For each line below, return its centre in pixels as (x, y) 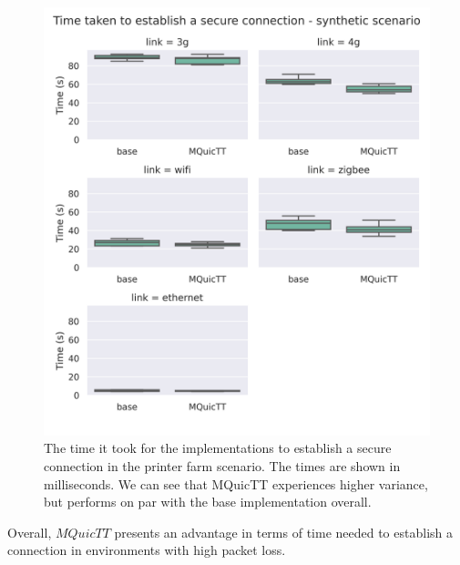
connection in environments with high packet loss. (147, 550)
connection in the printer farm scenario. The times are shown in (222, 466)
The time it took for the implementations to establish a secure (218, 448)
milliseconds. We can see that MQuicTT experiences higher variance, (236, 483)
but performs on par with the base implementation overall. (208, 502)
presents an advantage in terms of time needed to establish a (283, 532)
